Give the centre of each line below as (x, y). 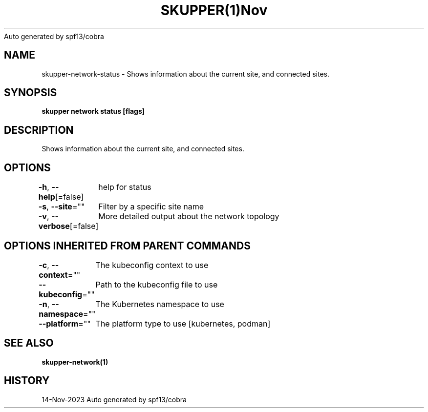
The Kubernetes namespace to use (160, 304)
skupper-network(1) (75, 362)
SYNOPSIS (31, 93)
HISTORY (27, 381)
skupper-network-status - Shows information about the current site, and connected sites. (186, 74)
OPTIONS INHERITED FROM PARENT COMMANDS (127, 246)
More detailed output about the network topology (189, 216)
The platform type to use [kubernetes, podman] (183, 323)
